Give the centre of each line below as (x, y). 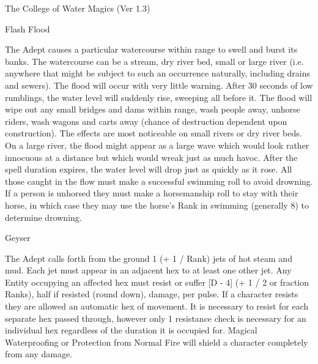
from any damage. (39, 354)
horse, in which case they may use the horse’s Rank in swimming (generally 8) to (157, 205)
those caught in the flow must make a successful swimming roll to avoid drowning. (159, 181)
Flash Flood (28, 28)
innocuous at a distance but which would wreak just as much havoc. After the (151, 157)
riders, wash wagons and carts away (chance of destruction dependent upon (146, 121)
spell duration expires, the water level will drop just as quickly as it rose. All (149, 169)
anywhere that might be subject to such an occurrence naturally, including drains (158, 73)
